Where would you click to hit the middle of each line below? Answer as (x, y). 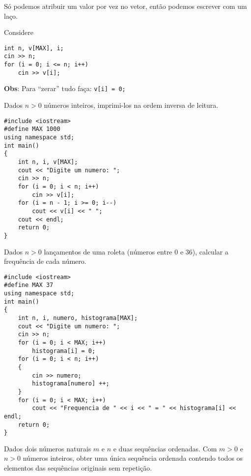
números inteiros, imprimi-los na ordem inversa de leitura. (131, 105)
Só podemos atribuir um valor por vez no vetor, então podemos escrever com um (125, 6)
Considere (19, 32)
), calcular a (210, 251)
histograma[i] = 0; (64, 351)
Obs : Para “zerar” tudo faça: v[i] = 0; (65, 88)
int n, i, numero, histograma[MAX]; (78, 318)
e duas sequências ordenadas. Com (165, 448)
